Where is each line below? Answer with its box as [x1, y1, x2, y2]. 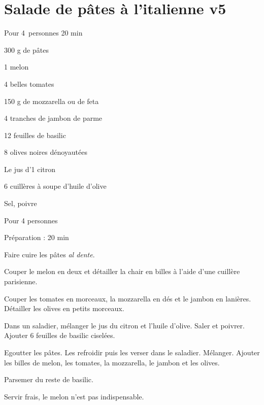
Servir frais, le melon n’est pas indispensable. [4, 391, 144, 401]
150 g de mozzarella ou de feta [4, 95, 99, 106]
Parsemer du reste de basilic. [4, 374, 93, 385]
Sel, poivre [4, 198, 37, 209]
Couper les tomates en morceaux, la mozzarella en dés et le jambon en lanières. [4, 293, 251, 303]
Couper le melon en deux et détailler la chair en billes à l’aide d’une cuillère [4, 266, 240, 277]
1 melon [4, 61, 29, 72]
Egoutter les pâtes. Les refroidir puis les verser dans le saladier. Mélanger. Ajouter [4, 347, 260, 357]
